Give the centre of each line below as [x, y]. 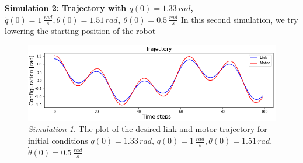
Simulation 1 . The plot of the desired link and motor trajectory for [148, 129]
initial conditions [58, 141]
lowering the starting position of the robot [80, 31]
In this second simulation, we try [239, 19]
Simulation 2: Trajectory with [66, 8]
